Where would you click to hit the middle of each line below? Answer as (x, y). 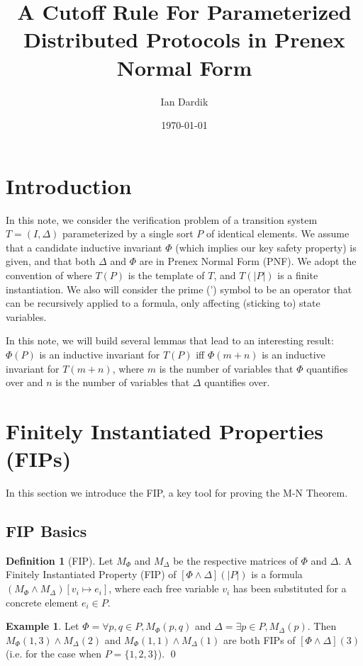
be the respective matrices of (235, 560)
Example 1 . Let (43, 626)
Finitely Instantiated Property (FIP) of (91, 574)
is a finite (298, 275)
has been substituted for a (290, 588)
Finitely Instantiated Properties (165, 430)
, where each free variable (164, 588)
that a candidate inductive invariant (84, 247)
